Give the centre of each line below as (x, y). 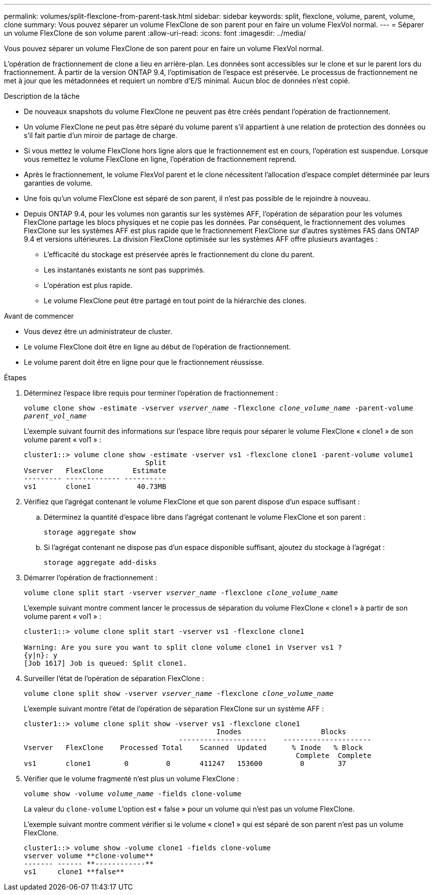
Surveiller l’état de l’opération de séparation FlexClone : (114, 678)
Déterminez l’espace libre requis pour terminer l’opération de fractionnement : (151, 393)
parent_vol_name (55, 416)
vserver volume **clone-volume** (89, 856)
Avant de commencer (39, 316)
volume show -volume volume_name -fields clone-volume (133, 794)
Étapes (15, 378)
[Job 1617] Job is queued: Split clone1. (106, 663)
